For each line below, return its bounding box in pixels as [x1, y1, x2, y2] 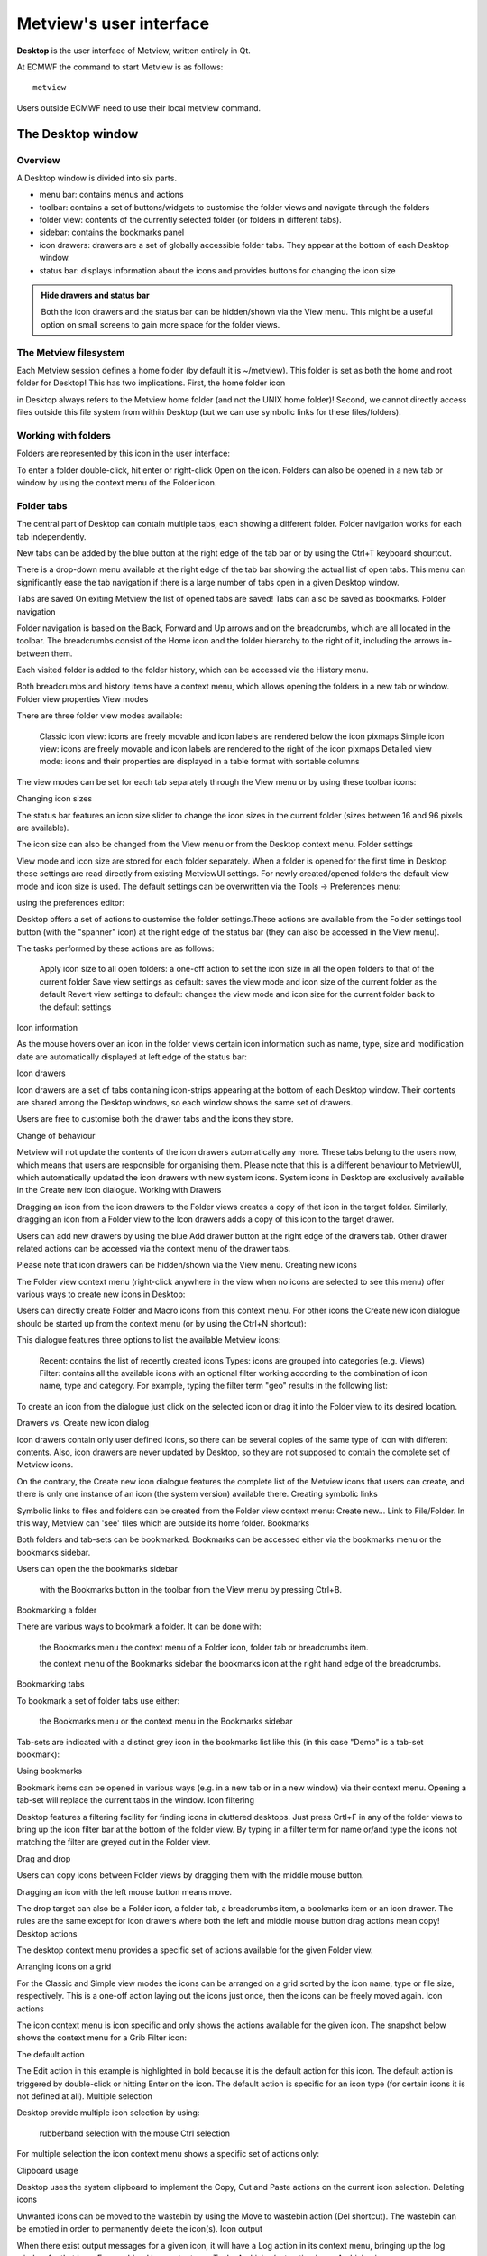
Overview [16, 153, 60, 166]
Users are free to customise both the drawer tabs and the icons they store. [16, 1114, 294, 1124]
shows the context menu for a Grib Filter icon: [16, 2032, 187, 2043]
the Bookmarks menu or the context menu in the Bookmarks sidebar [39, 1715, 293, 1727]
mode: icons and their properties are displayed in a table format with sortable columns [39, 756, 360, 767]
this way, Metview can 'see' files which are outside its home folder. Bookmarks [16, 1517, 310, 1529]
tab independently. [16, 531, 87, 541]
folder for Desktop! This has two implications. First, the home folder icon [16, 377, 286, 388]
